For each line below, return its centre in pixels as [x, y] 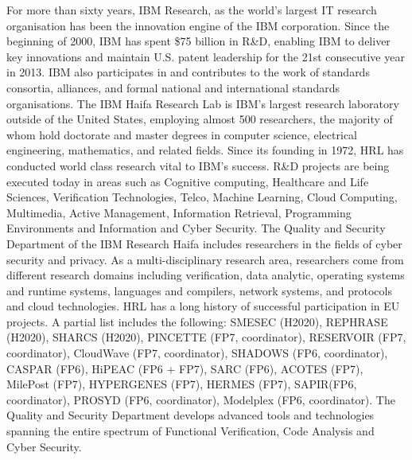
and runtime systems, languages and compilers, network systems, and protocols [199, 290]
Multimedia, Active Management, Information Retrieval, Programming [179, 212]
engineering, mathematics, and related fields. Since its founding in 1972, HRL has [205, 150]
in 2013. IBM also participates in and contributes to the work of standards [188, 72]
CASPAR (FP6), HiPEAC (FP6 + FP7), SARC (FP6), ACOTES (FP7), [185, 368]
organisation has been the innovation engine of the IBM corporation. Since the [198, 25]
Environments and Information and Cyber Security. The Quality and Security [196, 228]
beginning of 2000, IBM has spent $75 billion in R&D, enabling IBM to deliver [198, 41]
